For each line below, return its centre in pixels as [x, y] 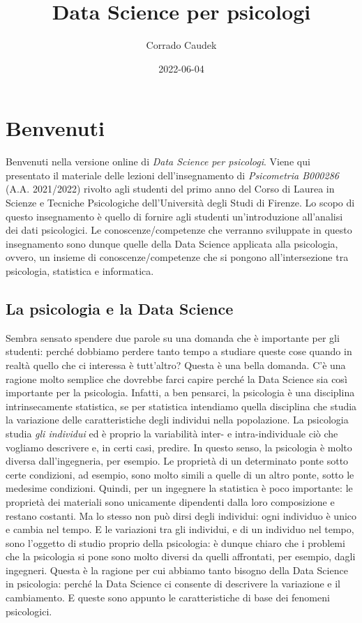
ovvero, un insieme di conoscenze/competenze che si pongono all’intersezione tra [177, 257]
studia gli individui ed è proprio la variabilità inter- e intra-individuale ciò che [172, 433]
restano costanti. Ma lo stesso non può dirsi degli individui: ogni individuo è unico [181, 515]
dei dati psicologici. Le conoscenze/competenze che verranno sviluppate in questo [179, 230]
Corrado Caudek [181, 45]
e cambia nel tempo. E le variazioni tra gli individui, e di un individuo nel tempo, [180, 529]
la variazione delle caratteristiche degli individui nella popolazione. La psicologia [177, 420]
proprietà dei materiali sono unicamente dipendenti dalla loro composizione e [170, 501]
